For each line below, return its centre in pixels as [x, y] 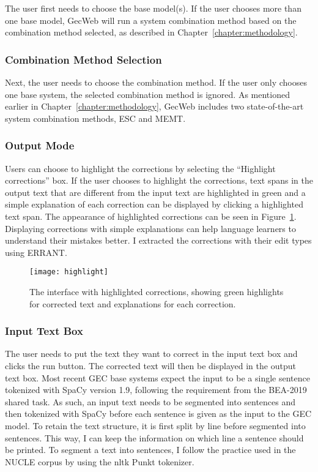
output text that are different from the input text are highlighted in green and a [155, 192]
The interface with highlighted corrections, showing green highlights [157, 291]
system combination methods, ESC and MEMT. [95, 118]
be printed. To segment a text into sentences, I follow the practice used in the [150, 450]
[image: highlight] [69, 272]
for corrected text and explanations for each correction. [133, 303]
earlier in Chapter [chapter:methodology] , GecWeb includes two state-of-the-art [154, 106]
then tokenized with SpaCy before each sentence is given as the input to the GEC [158, 414]
